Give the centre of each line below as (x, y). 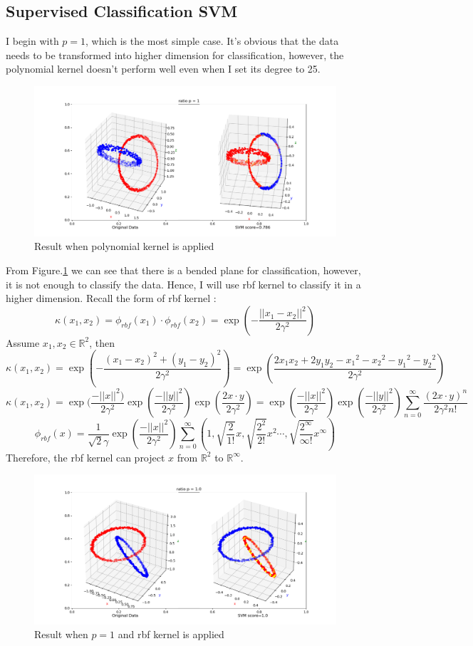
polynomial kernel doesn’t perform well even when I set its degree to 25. (163, 69)
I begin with (32, 41)
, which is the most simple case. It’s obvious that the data (212, 41)
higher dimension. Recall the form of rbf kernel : (111, 298)
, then (102, 342)
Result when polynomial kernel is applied (124, 246)
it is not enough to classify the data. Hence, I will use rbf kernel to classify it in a (183, 284)
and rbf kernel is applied (171, 634)
